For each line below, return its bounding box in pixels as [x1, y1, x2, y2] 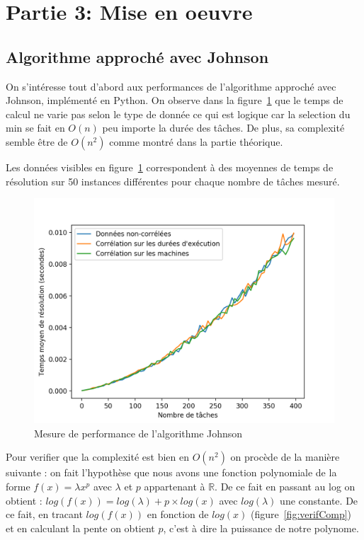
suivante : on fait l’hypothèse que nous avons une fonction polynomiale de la [6, 465, 337, 480]
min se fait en [6, 120, 65, 135]
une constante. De [280, 493, 358, 507]
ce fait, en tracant [6, 507, 83, 522]
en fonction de [147, 507, 209, 522]
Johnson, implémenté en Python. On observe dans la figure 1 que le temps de [6, 93, 343, 108]
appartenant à [144, 478, 205, 493]
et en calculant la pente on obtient [6, 520, 155, 535]
